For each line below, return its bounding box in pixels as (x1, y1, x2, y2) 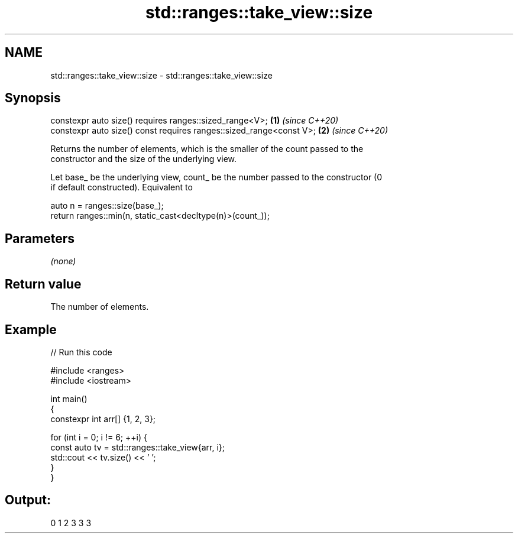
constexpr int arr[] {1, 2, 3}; (50, 413, 156, 424)
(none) (50, 256, 76, 267)
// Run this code (50, 346, 112, 357)
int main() (50, 393, 88, 404)
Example (5, 322, 57, 337)
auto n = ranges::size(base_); (50, 200, 164, 211)
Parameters (5, 231, 75, 246)
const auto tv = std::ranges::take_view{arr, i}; (50, 442, 225, 452)
